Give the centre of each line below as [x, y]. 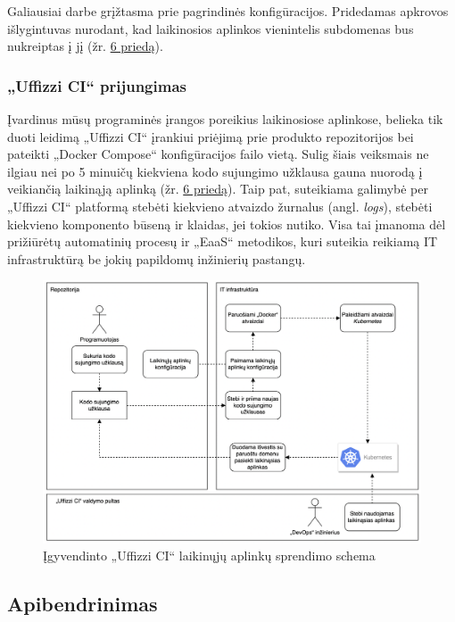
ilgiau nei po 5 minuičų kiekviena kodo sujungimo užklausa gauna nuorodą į [215, 171]
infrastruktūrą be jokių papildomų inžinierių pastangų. [157, 258]
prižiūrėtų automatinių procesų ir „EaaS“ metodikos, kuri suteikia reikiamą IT [223, 241]
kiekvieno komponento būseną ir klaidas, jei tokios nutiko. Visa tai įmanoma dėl [227, 224]
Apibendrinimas [83, 604]
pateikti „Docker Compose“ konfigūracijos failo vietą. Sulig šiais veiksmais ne [218, 154]
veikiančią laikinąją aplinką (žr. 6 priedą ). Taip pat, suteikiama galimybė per [218, 189]
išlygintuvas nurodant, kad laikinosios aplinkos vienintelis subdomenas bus [211, 28]
